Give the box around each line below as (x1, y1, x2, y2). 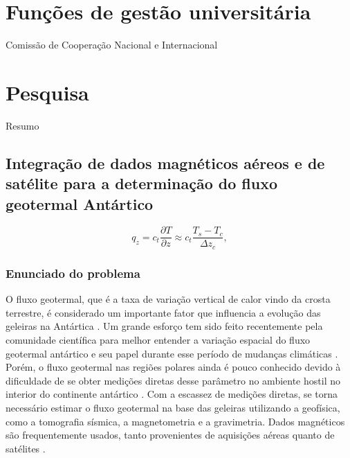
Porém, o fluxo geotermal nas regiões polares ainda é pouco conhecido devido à (6, 360, 341, 374)
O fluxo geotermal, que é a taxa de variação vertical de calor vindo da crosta (6, 292, 331, 306)
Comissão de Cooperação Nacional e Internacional (6, 37, 218, 52)
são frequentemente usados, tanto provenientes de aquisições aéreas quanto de (6, 428, 335, 442)
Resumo (6, 118, 39, 132)
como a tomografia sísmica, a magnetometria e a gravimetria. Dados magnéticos (6, 414, 345, 428)
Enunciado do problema (6, 264, 140, 281)
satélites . (6, 441, 46, 455)
